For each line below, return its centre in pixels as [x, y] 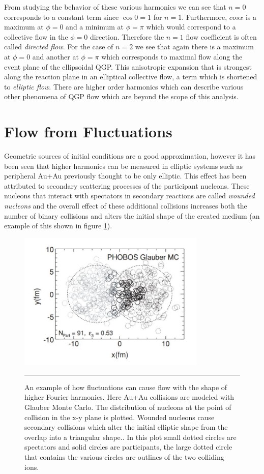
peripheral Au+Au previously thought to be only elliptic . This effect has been [125, 176]
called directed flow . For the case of [59, 47]
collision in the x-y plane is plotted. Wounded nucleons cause [120, 417]
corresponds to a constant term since [62, 17]
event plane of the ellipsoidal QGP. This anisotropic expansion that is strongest [128, 66]
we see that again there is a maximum [194, 47]
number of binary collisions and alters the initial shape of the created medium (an [132, 215]
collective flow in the [36, 36]
